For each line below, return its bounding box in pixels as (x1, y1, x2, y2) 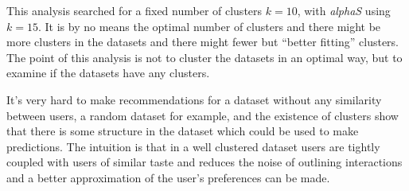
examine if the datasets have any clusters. (6, 64, 210, 81)
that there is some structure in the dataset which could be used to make (6, 123, 359, 139)
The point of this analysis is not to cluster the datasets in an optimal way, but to (6, 49, 403, 65)
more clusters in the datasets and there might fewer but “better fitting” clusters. (6, 33, 399, 50)
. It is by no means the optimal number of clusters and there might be (37, 18, 381, 34)
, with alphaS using (297, 2, 391, 18)
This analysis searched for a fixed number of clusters (6, 2, 263, 18)
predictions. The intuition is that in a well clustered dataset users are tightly (6, 138, 380, 154)
